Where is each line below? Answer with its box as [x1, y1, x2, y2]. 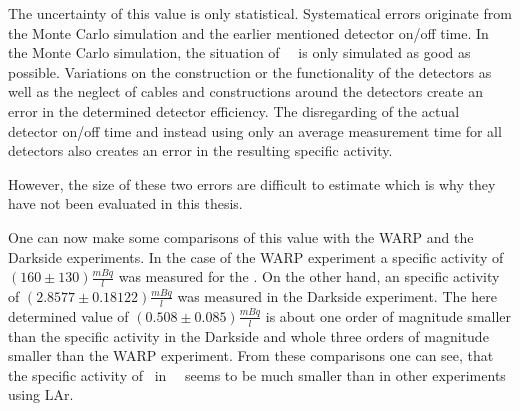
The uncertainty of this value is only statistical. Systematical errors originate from [8, 3, 512, 23]
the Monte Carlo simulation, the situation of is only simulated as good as [8, 42, 471, 63]
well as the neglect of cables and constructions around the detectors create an [8, 81, 483, 102]
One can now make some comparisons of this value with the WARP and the [8, 226, 474, 247]
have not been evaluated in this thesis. [8, 193, 243, 214]
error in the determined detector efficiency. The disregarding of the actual [8, 100, 460, 121]
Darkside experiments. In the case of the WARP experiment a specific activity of [8, 246, 504, 267]
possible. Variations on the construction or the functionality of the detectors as [8, 61, 492, 82]
